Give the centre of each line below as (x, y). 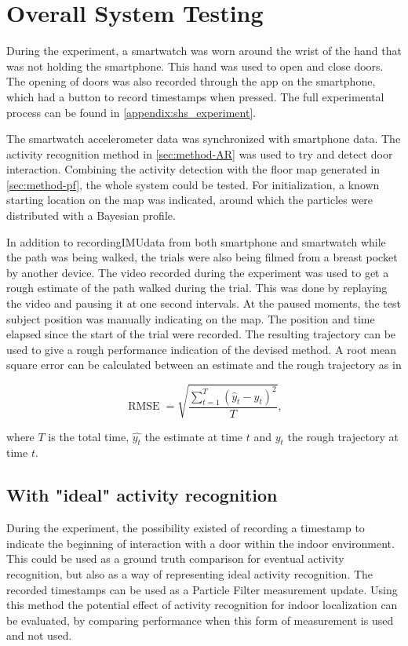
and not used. (39, 635)
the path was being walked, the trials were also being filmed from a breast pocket (202, 257)
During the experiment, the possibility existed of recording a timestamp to (186, 528)
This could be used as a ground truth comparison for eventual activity (175, 558)
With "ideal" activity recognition (142, 495)
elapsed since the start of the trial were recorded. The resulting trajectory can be (201, 334)
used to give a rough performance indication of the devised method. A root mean (201, 349)
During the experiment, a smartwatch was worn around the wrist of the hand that (204, 51)
